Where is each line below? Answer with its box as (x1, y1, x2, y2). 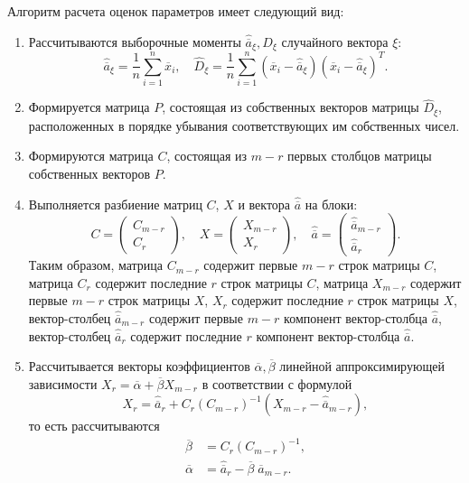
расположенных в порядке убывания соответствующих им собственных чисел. (28, 116, 460, 135)
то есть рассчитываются (28, 416, 160, 435)
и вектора (238, 194, 291, 213)
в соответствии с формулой (202, 374, 352, 393)
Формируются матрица (28, 146, 154, 165)
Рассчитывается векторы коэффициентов (28, 357, 250, 376)
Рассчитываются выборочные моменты (28, 32, 241, 51)
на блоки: (305, 194, 358, 213)
